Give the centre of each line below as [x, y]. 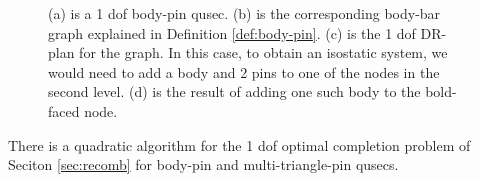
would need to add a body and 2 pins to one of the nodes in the [244, 71]
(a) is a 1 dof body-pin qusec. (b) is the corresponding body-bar [244, 13]
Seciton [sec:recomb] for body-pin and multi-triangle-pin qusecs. [203, 164]
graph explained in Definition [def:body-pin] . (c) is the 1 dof [232, 32]
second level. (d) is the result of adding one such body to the [234, 91]
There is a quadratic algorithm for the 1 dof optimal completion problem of [239, 144]
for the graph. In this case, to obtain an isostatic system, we [263, 52]
